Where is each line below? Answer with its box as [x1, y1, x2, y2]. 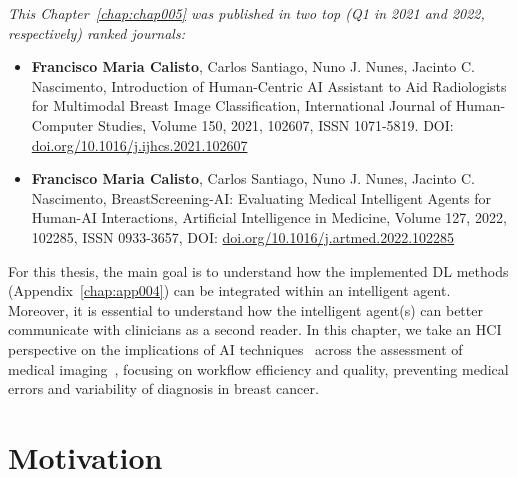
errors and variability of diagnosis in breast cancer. [8, 378, 319, 399]
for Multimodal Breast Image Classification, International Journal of [31, 95, 452, 116]
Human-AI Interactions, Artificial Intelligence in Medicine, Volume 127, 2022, [31, 207, 507, 228]
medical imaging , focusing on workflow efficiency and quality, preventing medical [8, 358, 509, 379]
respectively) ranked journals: [8, 22, 185, 43]
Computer [31, 114, 94, 135]
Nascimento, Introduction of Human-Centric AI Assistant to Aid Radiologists [31, 75, 507, 96]
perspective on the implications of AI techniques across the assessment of [8, 338, 463, 359]
